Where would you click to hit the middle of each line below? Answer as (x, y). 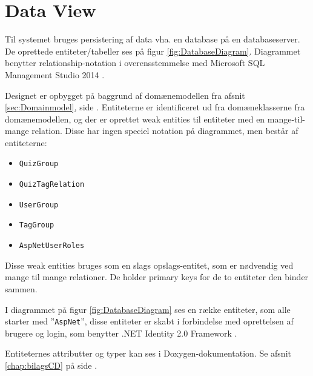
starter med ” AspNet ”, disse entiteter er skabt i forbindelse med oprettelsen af (149, 321)
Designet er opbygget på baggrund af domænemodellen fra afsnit (125, 95)
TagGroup (37, 225)
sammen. (21, 288)
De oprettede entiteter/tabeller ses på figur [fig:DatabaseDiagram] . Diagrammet (153, 51)
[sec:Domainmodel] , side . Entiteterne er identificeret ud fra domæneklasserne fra (155, 107)
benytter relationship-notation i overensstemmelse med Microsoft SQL (135, 63)
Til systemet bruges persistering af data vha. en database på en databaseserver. (153, 39)
